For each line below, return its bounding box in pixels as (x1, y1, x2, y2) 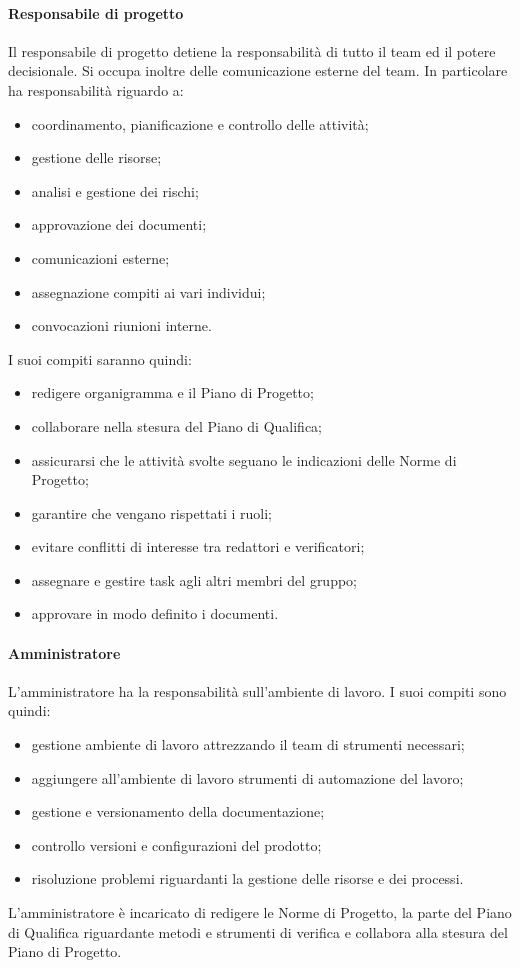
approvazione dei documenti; (31, 214, 207, 235)
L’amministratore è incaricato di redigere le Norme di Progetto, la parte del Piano (8, 902, 512, 923)
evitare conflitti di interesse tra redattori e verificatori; (31, 536, 365, 557)
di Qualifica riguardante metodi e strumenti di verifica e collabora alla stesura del (8, 921, 508, 942)
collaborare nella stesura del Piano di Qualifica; (31, 415, 323, 436)
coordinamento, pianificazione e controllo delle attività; (31, 113, 369, 134)
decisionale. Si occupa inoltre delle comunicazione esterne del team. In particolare (8, 60, 508, 81)
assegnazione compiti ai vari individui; (31, 281, 266, 302)
